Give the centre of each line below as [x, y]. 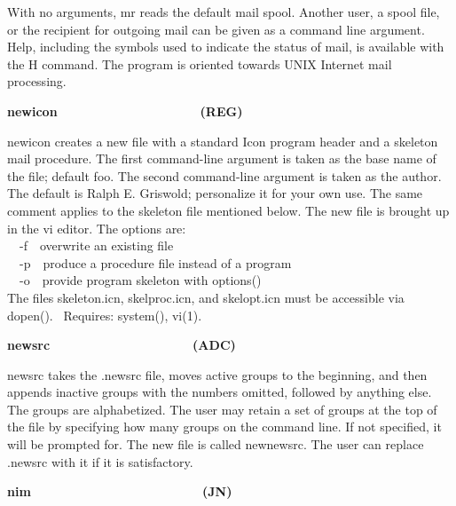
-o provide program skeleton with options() [141, 280]
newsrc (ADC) [122, 345]
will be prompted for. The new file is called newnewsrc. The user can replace [216, 444]
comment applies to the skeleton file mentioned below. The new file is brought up [228, 210]
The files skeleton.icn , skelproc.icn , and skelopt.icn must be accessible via [206, 297]
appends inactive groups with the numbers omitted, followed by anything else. [220, 392]
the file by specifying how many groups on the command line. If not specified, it [224, 427]
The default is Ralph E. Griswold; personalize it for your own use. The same [215, 193]
